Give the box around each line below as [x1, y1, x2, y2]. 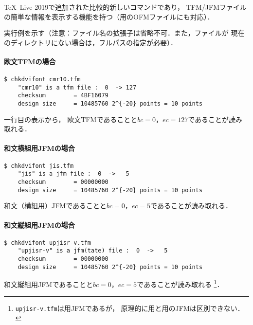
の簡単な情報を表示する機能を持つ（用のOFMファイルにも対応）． [4, 11, 214, 21]
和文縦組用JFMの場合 [4, 219, 75, 230]
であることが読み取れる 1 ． [137, 278, 224, 289]
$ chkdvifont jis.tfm [4, 162, 74, 169]
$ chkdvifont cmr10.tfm [4, 76, 81, 83]
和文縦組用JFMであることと [4, 279, 93, 289]
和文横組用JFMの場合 [4, 143, 75, 153]
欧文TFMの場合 [4, 56, 56, 66]
